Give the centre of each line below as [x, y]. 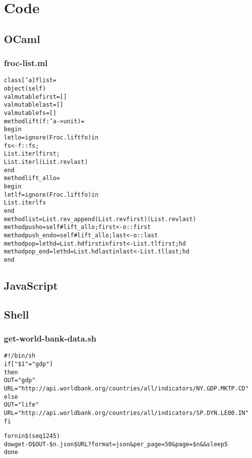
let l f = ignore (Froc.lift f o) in [51, 195]
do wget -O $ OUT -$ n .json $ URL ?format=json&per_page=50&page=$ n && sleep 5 [116, 444]
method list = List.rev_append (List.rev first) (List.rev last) [100, 219]
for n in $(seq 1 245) [32, 436]
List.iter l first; [32, 154]
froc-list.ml [26, 63]
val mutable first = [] [35, 97]
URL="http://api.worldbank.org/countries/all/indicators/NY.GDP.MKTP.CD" [126, 388]
